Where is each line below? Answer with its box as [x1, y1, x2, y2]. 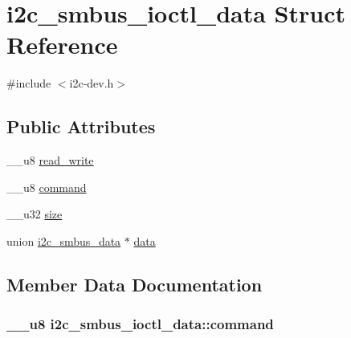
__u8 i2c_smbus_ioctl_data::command [6, 314, 274, 334]
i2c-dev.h [69, 75, 114, 92]
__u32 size [6, 206, 63, 222]
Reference [6, 28, 118, 61]
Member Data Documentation [6, 271, 263, 296]
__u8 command [6, 178, 87, 195]
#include [6, 75, 51, 92]
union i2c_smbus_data [6, 232, 121, 249]
